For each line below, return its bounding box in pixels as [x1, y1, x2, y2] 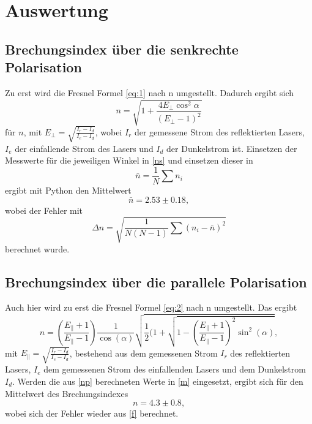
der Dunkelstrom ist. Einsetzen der [166, 142, 297, 154]
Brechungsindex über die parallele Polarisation [5, 272, 307, 291]
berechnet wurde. [5, 242, 70, 255]
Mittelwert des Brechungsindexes [5, 387, 128, 399]
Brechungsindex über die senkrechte [5, 39, 239, 58]
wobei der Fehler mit [5, 203, 83, 216]
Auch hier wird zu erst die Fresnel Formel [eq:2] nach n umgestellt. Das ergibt [5, 301, 297, 314]
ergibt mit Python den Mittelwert [5, 183, 132, 196]
